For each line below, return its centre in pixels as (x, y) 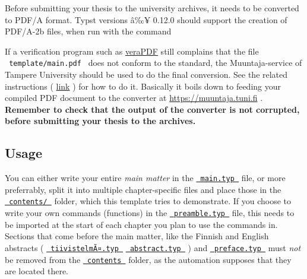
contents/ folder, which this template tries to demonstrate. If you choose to (150, 201)
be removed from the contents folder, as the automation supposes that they (148, 259)
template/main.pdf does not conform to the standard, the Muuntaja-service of (156, 63)
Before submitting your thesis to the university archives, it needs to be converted (152, 8)
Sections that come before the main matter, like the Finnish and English (137, 236)
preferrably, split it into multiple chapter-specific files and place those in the (143, 189)
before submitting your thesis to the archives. (100, 121)
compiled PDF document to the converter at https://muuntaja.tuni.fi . (134, 98)
